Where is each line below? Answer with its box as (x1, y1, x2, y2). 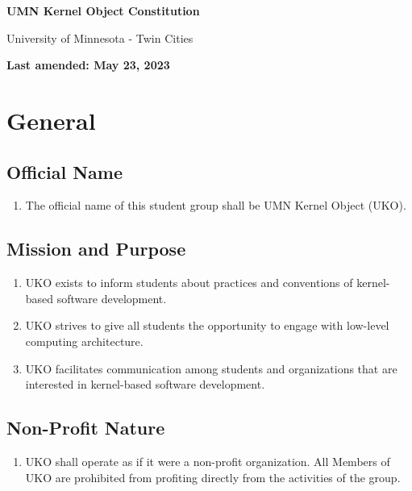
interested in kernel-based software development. (25, 376, 265, 393)
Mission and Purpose (6, 236, 186, 261)
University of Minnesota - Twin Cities (6, 29, 194, 46)
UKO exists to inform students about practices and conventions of (25, 274, 353, 291)
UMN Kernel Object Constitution (6, 2, 200, 19)
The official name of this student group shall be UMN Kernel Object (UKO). (25, 197, 406, 214)
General (6, 103, 96, 136)
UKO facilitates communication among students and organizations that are (25, 360, 397, 377)
